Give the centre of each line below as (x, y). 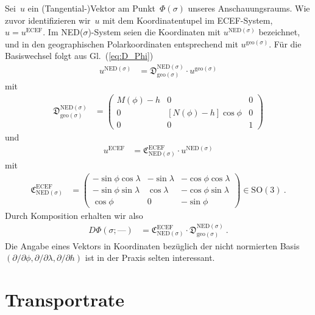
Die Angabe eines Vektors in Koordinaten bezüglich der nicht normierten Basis (152, 245)
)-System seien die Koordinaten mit (154, 32)
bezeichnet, (279, 32)
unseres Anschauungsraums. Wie (249, 8)
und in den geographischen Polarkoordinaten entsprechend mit (122, 43)
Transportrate (65, 299)
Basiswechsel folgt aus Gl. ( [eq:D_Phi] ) (79, 56)
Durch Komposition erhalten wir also (74, 215)
